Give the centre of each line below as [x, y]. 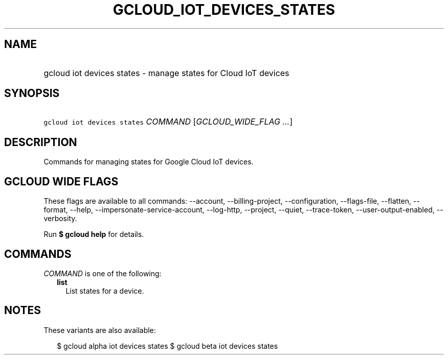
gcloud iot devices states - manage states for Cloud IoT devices [166, 73]
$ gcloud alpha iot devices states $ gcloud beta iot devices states [167, 346]
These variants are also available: [100, 330]
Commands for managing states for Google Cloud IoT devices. [149, 162]
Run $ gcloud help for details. [94, 234]
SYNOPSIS [32, 93]
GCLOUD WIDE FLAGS [61, 181]
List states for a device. [105, 291]
